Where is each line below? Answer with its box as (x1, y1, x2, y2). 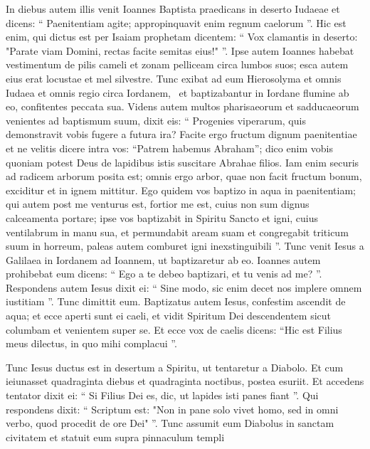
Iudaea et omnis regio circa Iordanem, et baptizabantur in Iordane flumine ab (6, 85, 349, 100)
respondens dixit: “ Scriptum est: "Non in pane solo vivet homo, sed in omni (6, 401, 339, 416)
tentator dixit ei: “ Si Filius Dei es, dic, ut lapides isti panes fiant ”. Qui (6, 388, 319, 403)
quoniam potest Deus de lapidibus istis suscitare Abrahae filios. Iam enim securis (6, 154, 359, 169)
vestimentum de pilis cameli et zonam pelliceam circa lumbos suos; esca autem (6, 57, 349, 72)
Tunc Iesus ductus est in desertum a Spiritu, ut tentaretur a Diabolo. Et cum (6, 359, 344, 374)
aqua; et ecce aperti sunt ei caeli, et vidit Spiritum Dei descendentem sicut (6, 308, 332, 323)
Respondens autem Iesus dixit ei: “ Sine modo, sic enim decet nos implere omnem (6, 280, 362, 295)
